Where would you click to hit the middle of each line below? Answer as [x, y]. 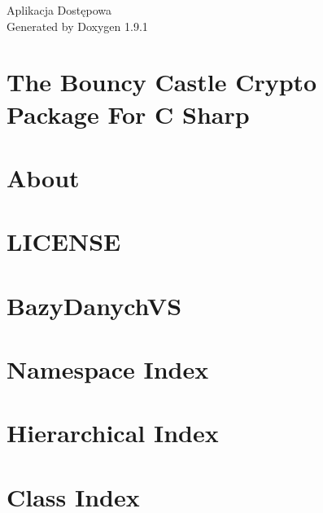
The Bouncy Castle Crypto [162, 82]
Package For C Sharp [128, 114]
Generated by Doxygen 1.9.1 [77, 26]
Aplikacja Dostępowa [59, 10]
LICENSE [64, 241]
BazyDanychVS [94, 305]
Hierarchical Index [113, 433]
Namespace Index [108, 369]
